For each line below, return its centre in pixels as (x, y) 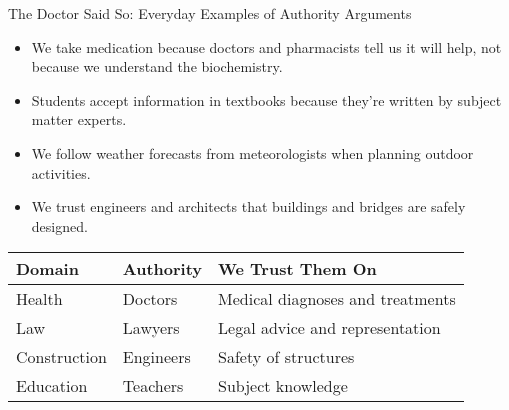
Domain (47, 269)
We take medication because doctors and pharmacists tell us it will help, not (266, 46)
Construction (61, 357)
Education (52, 386)
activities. (61, 172)
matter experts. (79, 119)
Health (39, 299)
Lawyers (151, 328)
